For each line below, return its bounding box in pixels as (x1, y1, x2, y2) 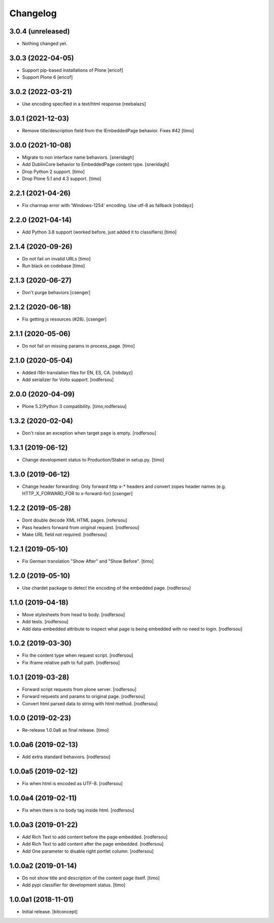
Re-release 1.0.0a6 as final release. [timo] (22, 727, 109, 733)
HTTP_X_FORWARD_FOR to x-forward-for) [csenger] (22, 491, 133, 497)
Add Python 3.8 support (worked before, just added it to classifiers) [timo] (22, 229, 177, 235)
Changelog (9, 8, 57, 19)
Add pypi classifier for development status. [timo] (22, 882, 126, 888)
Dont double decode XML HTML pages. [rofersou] (22, 517, 127, 524)
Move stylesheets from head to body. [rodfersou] (22, 611, 125, 618)
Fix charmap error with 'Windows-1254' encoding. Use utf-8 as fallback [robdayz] (22, 203, 194, 209)
